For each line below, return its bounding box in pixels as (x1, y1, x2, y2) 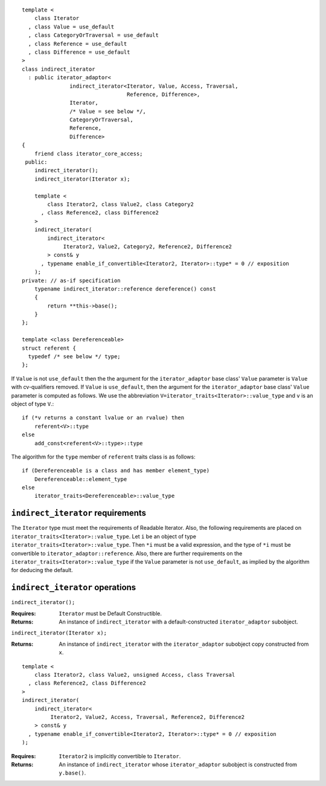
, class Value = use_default (28, 23, 115, 30)
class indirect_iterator (22, 65, 95, 72)
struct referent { (22, 344, 77, 352)
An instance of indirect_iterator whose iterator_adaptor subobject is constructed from (59, 761, 298, 768)
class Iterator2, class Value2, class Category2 (47, 201, 194, 208)
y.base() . (59, 769, 86, 776)
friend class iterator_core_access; (34, 150, 143, 157)
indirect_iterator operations (11, 582, 136, 593)
